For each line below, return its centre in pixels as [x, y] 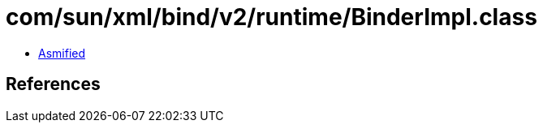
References [53, 84]
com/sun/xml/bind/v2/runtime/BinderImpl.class [271, 17]
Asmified [62, 53]
